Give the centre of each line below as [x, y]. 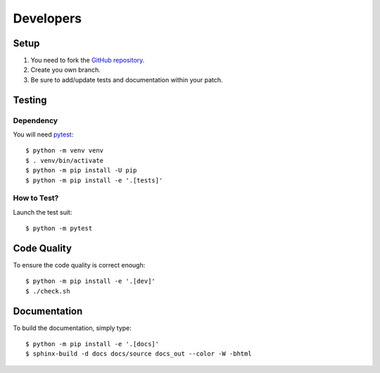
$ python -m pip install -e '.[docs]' [93, 344]
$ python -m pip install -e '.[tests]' [94, 180]
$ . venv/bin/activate [65, 160]
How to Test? [36, 198]
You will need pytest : [43, 134]
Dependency [36, 120]
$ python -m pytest [59, 228]
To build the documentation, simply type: [72, 328]
